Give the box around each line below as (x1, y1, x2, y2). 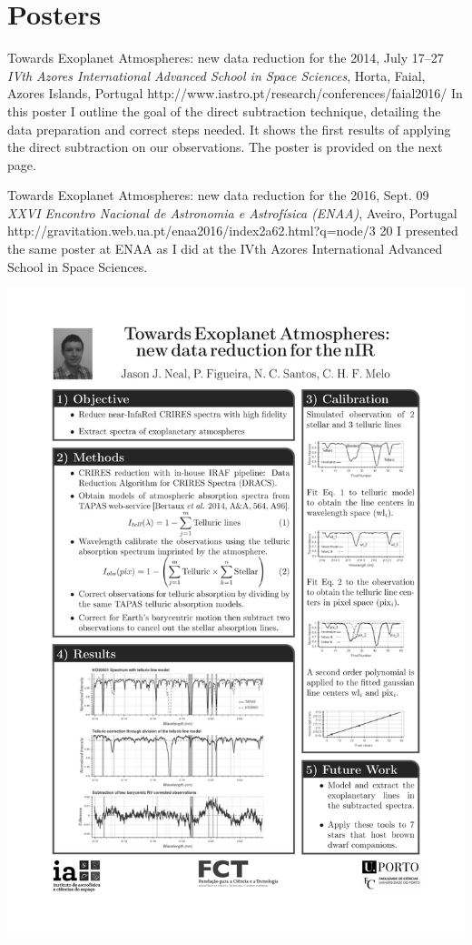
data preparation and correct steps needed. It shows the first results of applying (7, 119, 451, 138)
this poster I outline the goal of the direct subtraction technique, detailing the (7, 101, 441, 120)
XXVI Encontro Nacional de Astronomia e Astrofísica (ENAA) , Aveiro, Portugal (7, 203, 457, 222)
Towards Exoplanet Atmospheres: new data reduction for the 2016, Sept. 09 (7, 186, 429, 205)
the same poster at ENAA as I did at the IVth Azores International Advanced (7, 239, 443, 258)
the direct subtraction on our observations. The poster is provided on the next (7, 137, 443, 156)
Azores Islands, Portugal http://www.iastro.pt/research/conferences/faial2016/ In (7, 84, 463, 103)
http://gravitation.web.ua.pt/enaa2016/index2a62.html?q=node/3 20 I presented (7, 221, 458, 240)
